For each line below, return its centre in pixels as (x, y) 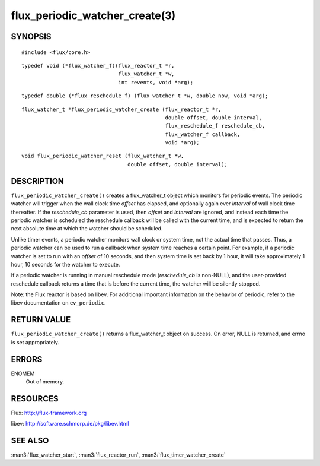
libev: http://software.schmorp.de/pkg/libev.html (70, 424)
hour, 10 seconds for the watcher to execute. (65, 264)
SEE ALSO (30, 441)
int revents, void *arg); (156, 82)
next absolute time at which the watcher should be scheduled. (87, 229)
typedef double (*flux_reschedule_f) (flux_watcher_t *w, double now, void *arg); (145, 96)
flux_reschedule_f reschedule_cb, (215, 126)
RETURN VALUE (41, 320)
